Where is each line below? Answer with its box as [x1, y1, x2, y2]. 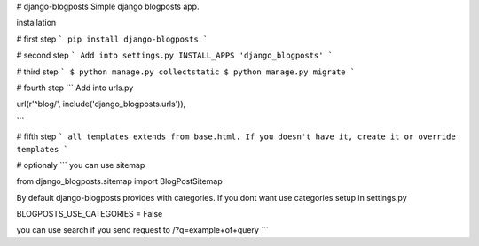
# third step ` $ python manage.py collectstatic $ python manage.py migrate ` [16, 66, 356, 77]
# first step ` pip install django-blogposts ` [16, 34, 208, 44]
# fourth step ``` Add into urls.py [16, 82, 134, 93]
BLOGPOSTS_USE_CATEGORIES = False [16, 209, 163, 219]
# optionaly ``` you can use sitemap [16, 159, 145, 170]
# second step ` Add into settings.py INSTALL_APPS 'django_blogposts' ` [16, 50, 334, 61]
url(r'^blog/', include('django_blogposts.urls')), [16, 98, 186, 110]
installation [16, 18, 57, 28]
